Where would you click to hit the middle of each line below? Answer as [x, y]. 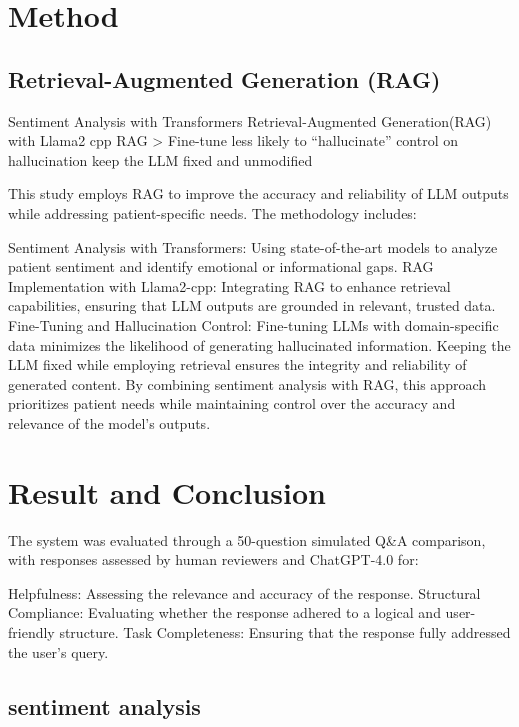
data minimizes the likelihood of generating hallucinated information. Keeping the [259, 344]
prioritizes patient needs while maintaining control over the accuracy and [232, 403]
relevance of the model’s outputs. [109, 422]
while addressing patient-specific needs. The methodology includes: [212, 212]
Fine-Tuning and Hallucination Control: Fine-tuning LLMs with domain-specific [253, 324]
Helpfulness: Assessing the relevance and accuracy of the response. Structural [244, 592]
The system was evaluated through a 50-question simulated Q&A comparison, [247, 539]
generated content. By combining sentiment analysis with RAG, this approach [247, 383]
